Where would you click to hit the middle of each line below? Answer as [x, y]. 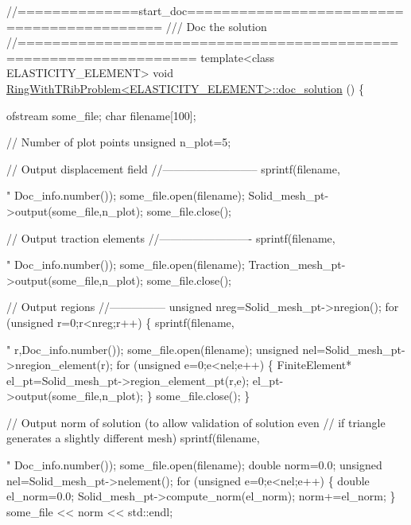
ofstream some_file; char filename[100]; [101, 115]
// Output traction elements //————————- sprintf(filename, [171, 237]
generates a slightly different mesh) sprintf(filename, [133, 438]
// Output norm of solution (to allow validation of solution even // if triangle [196, 422]
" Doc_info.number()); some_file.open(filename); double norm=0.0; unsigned [194, 465]
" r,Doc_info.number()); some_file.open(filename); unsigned [153, 349]
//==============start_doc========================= [205, 10]
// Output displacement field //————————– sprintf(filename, [173, 168]
